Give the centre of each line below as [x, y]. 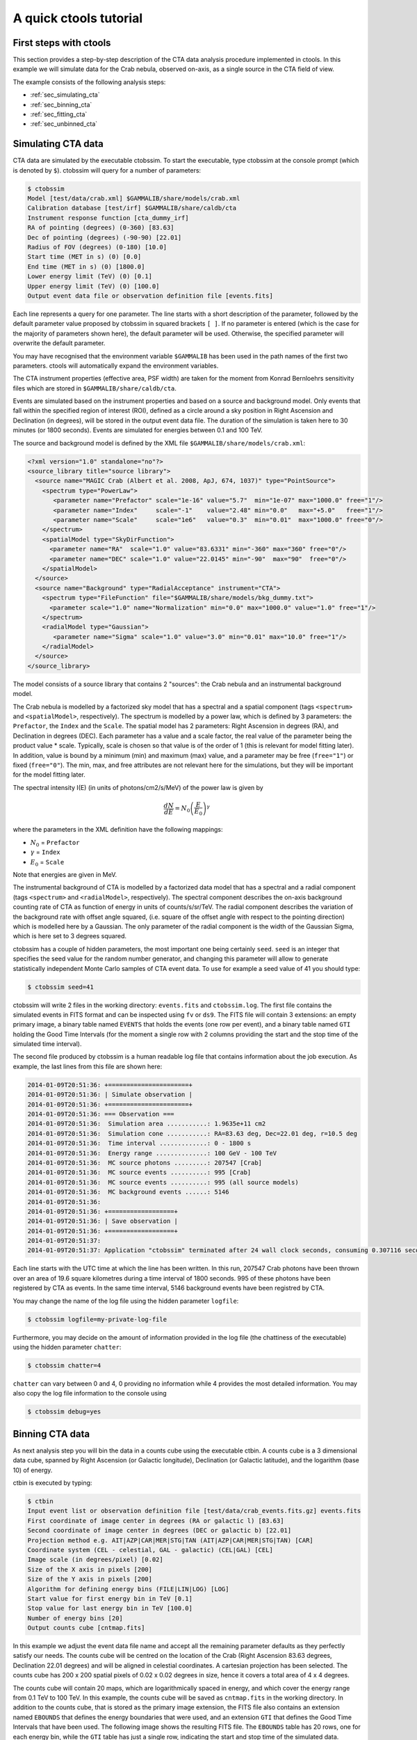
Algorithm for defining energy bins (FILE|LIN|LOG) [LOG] [128, 1589]
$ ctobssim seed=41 [60, 987]
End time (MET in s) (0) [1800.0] [86, 267]
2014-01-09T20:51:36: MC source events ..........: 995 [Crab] [139, 1172]
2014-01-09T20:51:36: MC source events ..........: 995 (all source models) [163, 1182]
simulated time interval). [47, 1044]
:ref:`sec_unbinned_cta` [64, 124]
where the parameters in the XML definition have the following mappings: [118, 830]
